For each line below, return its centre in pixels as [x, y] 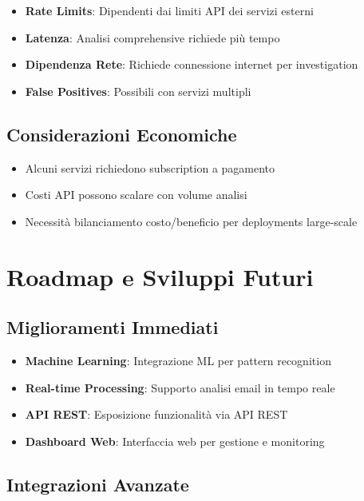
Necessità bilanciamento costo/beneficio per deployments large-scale [191, 221]
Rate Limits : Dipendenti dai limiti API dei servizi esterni [169, 10]
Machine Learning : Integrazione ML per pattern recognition [178, 360]
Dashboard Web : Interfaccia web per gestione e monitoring [175, 441]
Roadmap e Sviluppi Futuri [160, 276]
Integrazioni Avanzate [98, 484]
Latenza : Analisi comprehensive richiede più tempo [152, 37]
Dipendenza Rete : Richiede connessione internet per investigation [192, 64]
